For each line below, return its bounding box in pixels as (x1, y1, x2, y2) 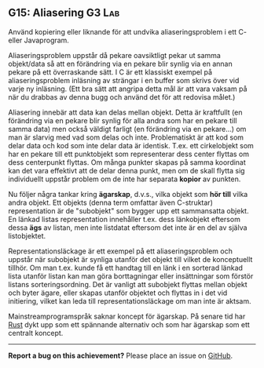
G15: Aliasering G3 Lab (8, 6, 120, 20)
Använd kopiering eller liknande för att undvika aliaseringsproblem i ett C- (8, 27, 247, 36)
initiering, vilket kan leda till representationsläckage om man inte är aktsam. (8, 296, 251, 305)
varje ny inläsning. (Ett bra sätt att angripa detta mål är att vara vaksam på (8, 84, 247, 93)
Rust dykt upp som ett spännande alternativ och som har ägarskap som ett (8, 319, 250, 329)
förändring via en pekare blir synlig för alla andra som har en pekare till (8, 115, 237, 125)
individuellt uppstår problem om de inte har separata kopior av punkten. (8, 174, 241, 184)
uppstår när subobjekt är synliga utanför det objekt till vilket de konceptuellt (8, 254, 253, 264)
